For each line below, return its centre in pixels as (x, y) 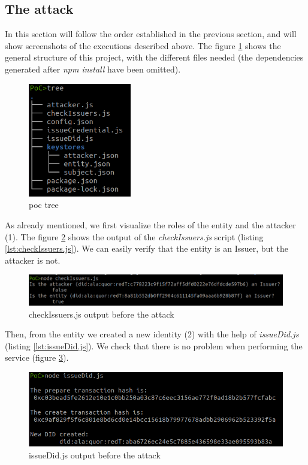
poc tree (44, 205)
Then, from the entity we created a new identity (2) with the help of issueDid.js (152, 334)
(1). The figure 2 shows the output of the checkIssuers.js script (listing (134, 236)
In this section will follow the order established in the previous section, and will (151, 34)
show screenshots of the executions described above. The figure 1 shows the (143, 45)
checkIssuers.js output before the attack (102, 314)
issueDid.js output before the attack (95, 455)
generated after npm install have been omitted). (93, 69)
